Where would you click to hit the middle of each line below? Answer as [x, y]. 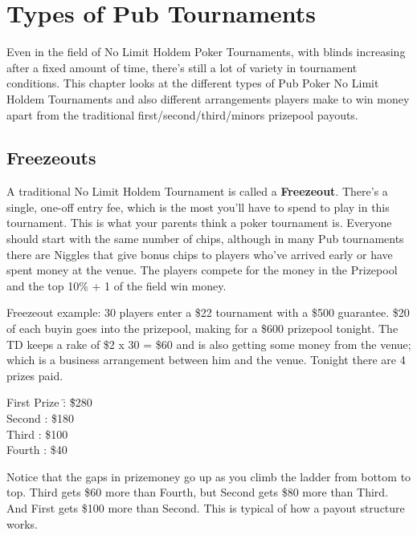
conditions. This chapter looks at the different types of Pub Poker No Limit [193, 83]
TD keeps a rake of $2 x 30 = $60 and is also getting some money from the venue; [209, 344]
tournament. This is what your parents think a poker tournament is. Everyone [199, 223]
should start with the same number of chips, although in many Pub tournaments [205, 239]
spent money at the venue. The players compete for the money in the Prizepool [202, 270]
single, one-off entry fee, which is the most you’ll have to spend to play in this [198, 207]
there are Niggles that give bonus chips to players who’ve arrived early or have [200, 254]
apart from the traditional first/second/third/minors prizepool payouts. [182, 114]
